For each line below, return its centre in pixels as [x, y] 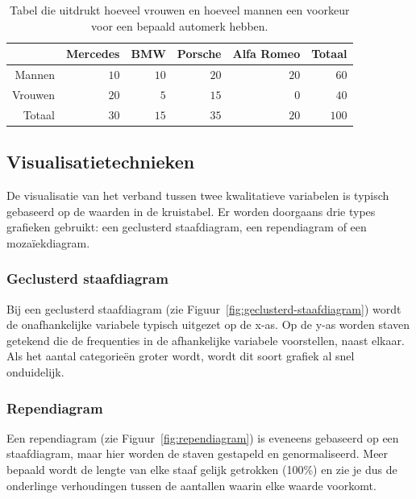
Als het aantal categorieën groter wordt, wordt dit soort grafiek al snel [181, 356]
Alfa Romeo [266, 54]
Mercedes [93, 54]
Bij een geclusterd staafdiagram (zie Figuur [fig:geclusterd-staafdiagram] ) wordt [204, 308]
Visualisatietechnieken [101, 162]
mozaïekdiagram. [48, 242]
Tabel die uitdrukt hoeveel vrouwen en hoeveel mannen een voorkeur [180, 10]
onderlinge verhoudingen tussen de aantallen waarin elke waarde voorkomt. [191, 485]
